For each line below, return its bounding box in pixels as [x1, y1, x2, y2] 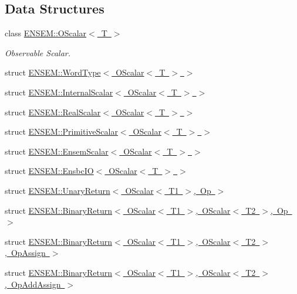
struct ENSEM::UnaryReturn [5, 184, 110, 196]
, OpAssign [5, 247, 46, 259]
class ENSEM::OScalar [5, 27, 87, 39]
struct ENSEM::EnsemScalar [5, 145, 109, 157]
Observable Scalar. [5, 46, 71, 59]
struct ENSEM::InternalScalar [5, 86, 113, 98]
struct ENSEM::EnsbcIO [5, 165, 94, 177]
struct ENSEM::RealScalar [5, 105, 101, 118]
